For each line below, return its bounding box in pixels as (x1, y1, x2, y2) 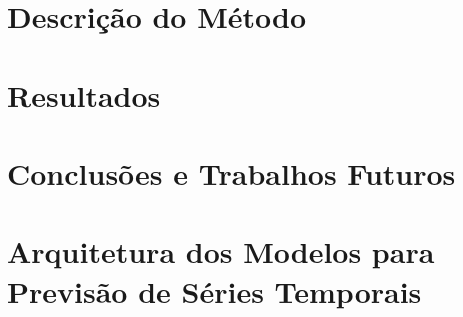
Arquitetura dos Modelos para (7, 231, 435, 272)
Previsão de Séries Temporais (7, 270, 422, 311)
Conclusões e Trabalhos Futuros (7, 152, 456, 193)
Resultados (7, 74, 161, 115)
